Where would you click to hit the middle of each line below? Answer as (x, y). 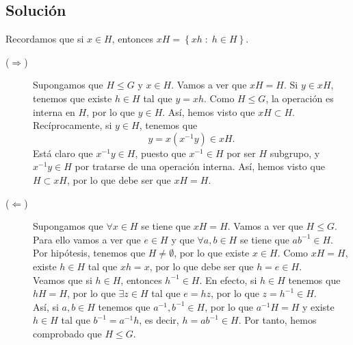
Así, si (46, 306)
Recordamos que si (45, 39)
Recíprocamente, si (73, 125)
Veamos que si (63, 279)
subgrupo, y (295, 153)
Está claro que (63, 153)
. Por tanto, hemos (277, 320)
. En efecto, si (228, 279)
